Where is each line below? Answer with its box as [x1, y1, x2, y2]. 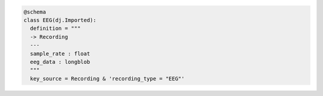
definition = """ [30, 25, 81, 32]
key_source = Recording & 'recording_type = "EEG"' [30, 75, 185, 82]
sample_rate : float [30, 50, 90, 57]
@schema [23, 8, 46, 15]
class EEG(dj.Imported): [23, 17, 97, 23]
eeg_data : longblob [30, 58, 90, 65]
